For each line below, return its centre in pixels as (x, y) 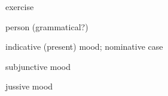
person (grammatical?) (47, 26)
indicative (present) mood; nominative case (84, 47)
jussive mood (29, 86)
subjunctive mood (38, 66)
